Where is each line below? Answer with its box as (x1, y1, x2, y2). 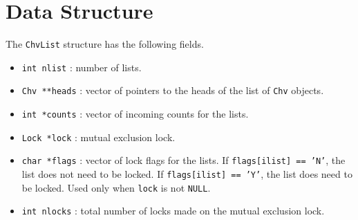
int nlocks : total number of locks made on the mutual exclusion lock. (21, 203, 325, 218)
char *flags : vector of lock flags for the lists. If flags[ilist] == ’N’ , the (21, 153, 346, 167)
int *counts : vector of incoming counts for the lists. (21, 107, 249, 121)
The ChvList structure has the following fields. (6, 37, 204, 51)
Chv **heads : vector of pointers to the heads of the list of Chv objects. (21, 83, 324, 98)
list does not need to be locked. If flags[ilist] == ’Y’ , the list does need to (21, 167, 352, 181)
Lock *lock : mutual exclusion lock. (21, 129, 176, 144)
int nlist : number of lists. (21, 59, 142, 74)
